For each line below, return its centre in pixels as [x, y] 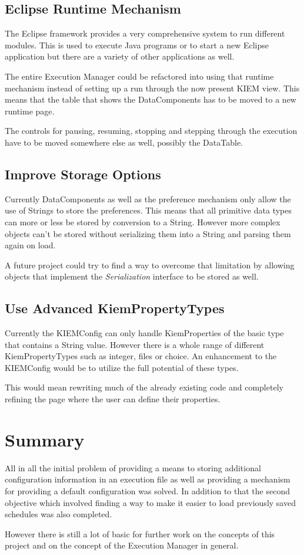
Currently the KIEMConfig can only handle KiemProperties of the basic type [144, 333]
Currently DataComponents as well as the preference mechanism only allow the [148, 198]
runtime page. [30, 111]
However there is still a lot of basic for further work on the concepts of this [140, 533]
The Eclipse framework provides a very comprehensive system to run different [145, 33]
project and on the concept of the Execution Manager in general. [122, 545]
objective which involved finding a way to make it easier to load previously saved [150, 502]
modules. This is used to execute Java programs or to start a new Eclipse [137, 45]
